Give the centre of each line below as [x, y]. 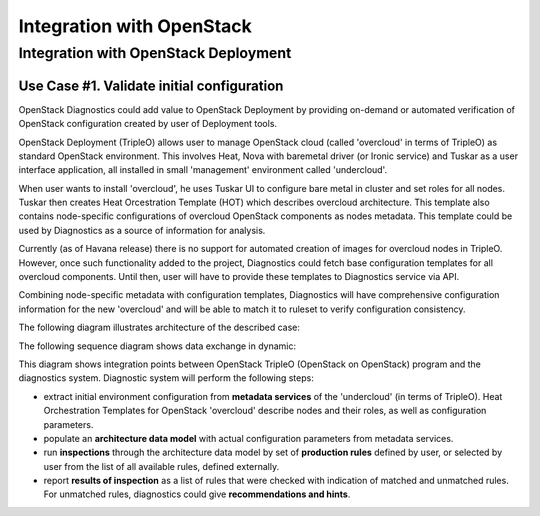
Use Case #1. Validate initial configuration [151, 85]
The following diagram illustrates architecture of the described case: [159, 327]
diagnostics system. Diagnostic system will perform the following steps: [166, 378]
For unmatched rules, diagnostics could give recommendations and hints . [197, 494]
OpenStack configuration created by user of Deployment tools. [148, 124]
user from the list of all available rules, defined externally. [161, 466]
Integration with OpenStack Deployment [155, 53]
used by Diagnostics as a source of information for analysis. [142, 230]
